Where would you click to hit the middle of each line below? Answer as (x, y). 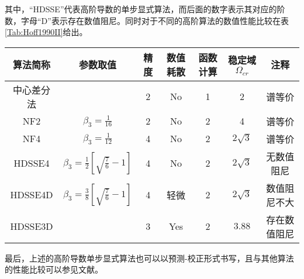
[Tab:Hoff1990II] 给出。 (46, 32)
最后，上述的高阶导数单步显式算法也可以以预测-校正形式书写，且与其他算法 (149, 258)
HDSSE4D (32, 195)
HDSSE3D (32, 226)
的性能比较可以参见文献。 (54, 269)
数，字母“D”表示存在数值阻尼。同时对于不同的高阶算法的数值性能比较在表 (147, 20)
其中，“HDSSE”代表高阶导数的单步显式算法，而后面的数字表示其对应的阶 (145, 9)
